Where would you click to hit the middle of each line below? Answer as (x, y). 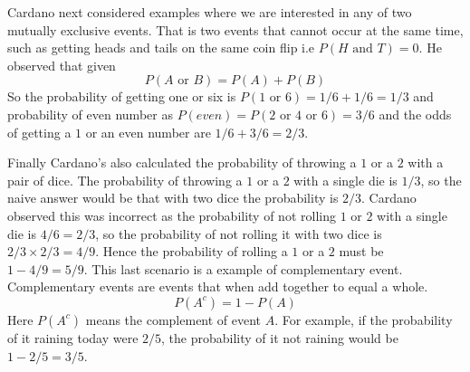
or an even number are (148, 132)
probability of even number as (90, 114)
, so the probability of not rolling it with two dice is (239, 233)
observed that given (62, 65)
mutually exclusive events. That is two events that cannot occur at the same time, (235, 29)
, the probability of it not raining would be (280, 337)
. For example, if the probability (364, 319)
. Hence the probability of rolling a (192, 251)
